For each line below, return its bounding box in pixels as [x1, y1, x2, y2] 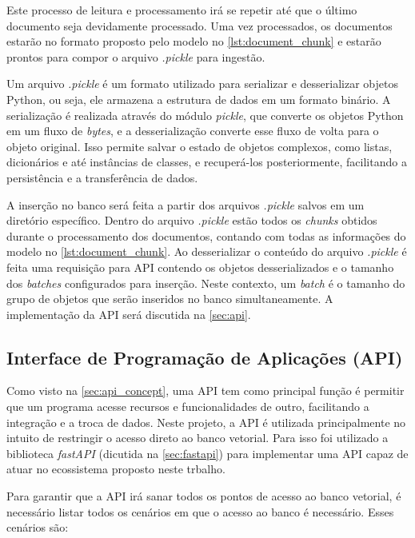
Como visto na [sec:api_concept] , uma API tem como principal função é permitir [6, 382, 405, 399]
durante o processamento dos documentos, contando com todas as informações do [6, 227, 406, 244]
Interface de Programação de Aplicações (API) [6, 345, 403, 369]
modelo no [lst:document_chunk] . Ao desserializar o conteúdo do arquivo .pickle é [6, 243, 407, 260]
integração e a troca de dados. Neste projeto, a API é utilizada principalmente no [6, 413, 406, 430]
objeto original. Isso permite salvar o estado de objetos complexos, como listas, [6, 137, 393, 154]
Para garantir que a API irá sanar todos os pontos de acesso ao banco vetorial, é [6, 488, 401, 504]
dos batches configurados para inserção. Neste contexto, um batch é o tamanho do [6, 274, 405, 291]
